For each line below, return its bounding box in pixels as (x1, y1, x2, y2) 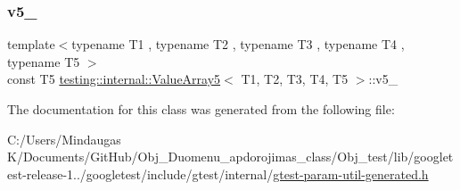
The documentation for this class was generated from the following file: (7, 100, 395, 118)
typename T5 (7, 52, 80, 70)
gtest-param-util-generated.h (273, 164, 429, 183)
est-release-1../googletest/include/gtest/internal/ (7, 164, 274, 183)
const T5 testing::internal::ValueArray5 (7, 70, 221, 88)
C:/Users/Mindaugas (7, 129, 121, 148)
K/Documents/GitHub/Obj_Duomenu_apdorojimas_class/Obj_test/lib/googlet (7, 147, 454, 166)
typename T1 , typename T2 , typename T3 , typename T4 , (71, 35, 405, 54)
